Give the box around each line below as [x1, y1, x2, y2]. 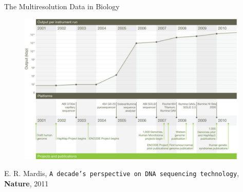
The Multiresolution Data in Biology [4, 1, 120, 11]
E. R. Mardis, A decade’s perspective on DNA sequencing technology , [4, 168, 239, 179]
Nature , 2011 [4, 178, 49, 188]
